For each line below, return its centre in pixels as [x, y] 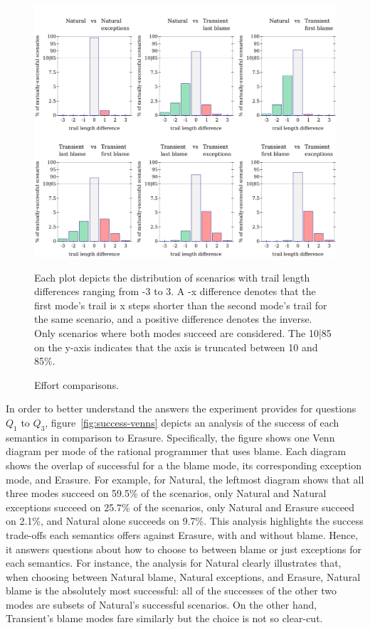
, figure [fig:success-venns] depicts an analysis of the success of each [192, 422]
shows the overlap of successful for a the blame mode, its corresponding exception [184, 465]
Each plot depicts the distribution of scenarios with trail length [172, 277]
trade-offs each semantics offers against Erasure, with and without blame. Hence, [182, 534]
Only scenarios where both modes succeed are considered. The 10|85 [183, 332]
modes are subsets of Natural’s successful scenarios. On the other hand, [162, 604]
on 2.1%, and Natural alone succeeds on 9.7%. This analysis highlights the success [185, 521]
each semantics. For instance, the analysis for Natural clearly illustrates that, [174, 563]
